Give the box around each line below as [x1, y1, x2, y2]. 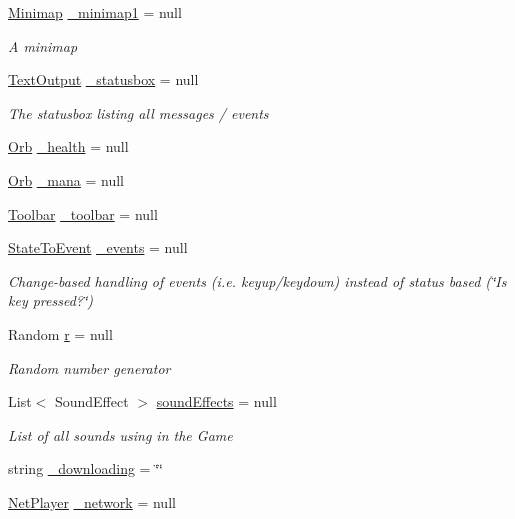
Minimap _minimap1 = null [8, 2, 182, 22]
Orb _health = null [8, 136, 129, 157]
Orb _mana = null [8, 169, 124, 190]
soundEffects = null [156, 391, 277, 412]
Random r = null [8, 323, 113, 344]
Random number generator [8, 357, 171, 378]
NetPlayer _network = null [8, 491, 176, 512]
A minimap [8, 35, 78, 56]
